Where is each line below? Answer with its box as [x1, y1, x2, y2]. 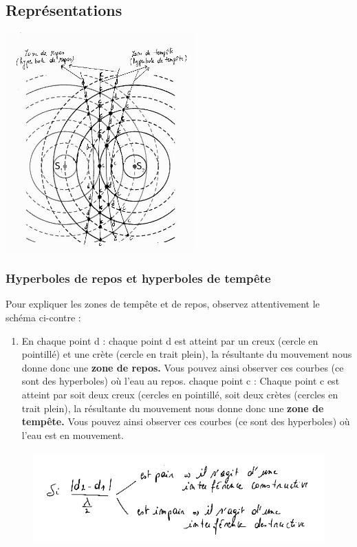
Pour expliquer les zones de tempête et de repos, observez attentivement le [6, 297, 320, 311]
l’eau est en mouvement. [21, 427, 125, 442]
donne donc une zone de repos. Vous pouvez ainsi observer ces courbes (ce [21, 360, 344, 374]
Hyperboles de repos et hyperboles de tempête [6, 270, 271, 287]
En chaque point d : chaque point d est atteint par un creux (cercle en [21, 333, 318, 347]
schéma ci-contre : [6, 310, 81, 324]
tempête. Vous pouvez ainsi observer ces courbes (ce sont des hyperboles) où [21, 414, 350, 429]
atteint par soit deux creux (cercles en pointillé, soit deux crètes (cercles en [21, 387, 338, 401]
